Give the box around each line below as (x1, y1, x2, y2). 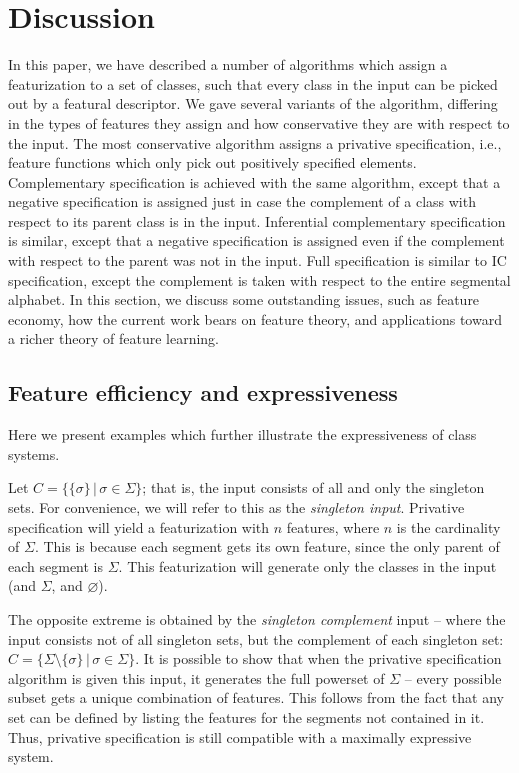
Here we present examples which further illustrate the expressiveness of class (8, 424, 477, 445)
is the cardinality (396, 516, 501, 537)
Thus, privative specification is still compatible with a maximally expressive (8, 726, 472, 747)
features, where (286, 516, 380, 537)
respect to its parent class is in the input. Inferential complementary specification (8, 210, 506, 231)
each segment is (8, 555, 104, 576)
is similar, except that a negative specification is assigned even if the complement (8, 230, 505, 251)
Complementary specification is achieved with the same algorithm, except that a (8, 171, 501, 192)
